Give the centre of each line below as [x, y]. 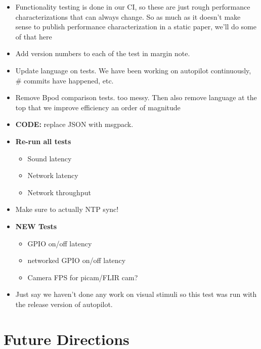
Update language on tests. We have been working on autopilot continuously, [133, 70]
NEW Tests [36, 226]
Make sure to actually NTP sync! [67, 209]
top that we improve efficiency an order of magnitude [98, 107]
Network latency [53, 175]
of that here [34, 36]
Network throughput [59, 192]
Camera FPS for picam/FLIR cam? [83, 277]
